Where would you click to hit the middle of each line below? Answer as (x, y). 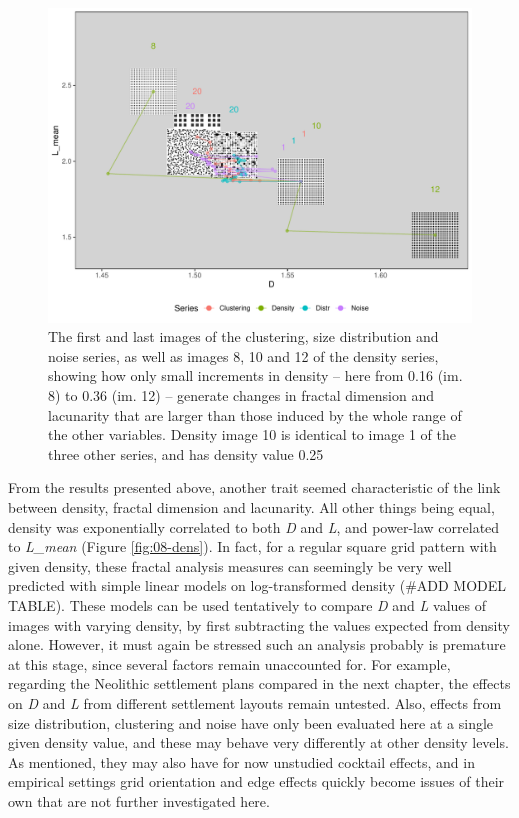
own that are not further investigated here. (139, 800)
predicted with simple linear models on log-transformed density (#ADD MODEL (257, 585)
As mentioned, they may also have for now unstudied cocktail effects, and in (241, 761)
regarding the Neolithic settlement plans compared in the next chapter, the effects (259, 683)
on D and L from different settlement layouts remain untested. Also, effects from (255, 702)
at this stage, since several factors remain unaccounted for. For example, (229, 663)
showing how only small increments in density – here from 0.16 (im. (255, 375)
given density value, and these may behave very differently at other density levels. (258, 742)
